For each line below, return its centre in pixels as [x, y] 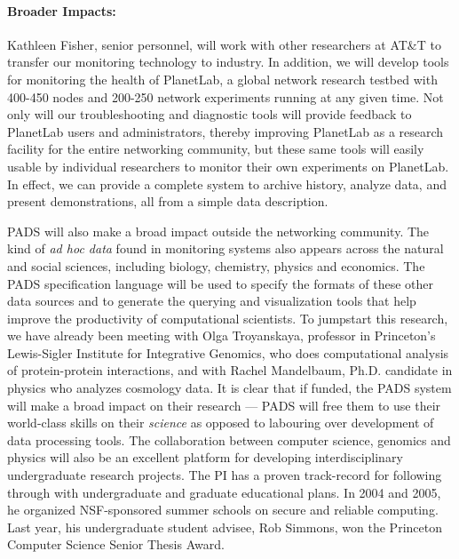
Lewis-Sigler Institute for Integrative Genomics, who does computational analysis [228, 352]
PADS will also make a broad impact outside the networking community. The [218, 231]
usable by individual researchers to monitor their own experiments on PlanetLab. [228, 166]
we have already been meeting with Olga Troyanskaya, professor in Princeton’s [222, 335]
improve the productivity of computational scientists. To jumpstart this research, [228, 318]
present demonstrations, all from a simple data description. [168, 201]
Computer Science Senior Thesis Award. [116, 544]
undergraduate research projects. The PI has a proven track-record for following [225, 475]
